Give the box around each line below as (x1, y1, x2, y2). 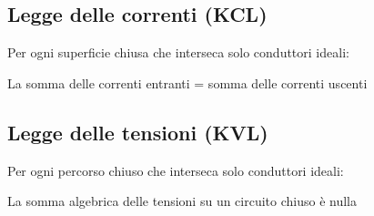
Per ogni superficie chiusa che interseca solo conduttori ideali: (7, 43, 349, 62)
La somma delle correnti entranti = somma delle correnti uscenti (7, 73, 368, 92)
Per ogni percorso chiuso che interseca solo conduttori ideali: (7, 160, 344, 180)
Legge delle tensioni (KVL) (7, 118, 268, 146)
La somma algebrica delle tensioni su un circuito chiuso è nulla (7, 191, 358, 211)
